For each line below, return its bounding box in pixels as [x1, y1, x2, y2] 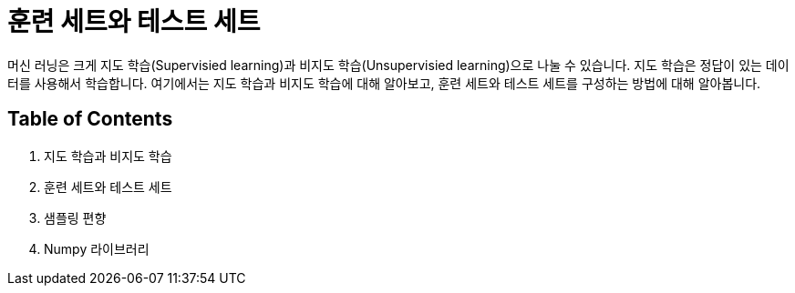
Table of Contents [7, 107, 173, 131]
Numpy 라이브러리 [44, 240, 150, 257]
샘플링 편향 [44, 209, 107, 226]
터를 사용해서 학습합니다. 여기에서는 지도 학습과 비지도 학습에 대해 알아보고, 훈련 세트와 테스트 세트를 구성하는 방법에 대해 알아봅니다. [7, 75, 761, 91]
